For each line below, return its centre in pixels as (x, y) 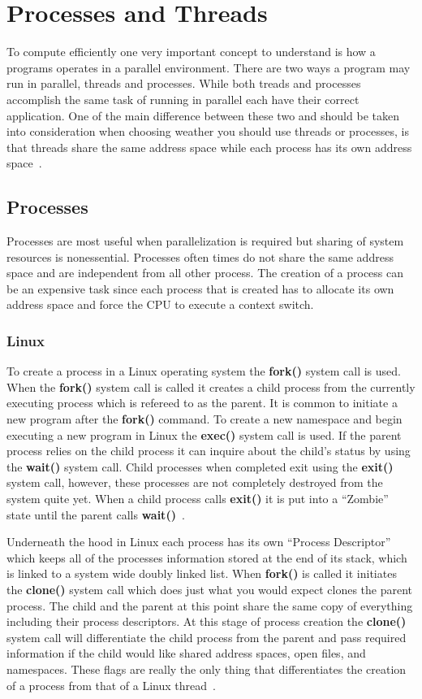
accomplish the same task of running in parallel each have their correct (183, 99)
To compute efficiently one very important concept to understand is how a (191, 52)
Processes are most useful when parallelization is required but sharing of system (205, 241)
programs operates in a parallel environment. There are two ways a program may (209, 67)
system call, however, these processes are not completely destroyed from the (195, 482)
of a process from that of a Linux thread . (111, 685)
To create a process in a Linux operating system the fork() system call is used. (204, 371)
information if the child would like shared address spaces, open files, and (186, 653)
